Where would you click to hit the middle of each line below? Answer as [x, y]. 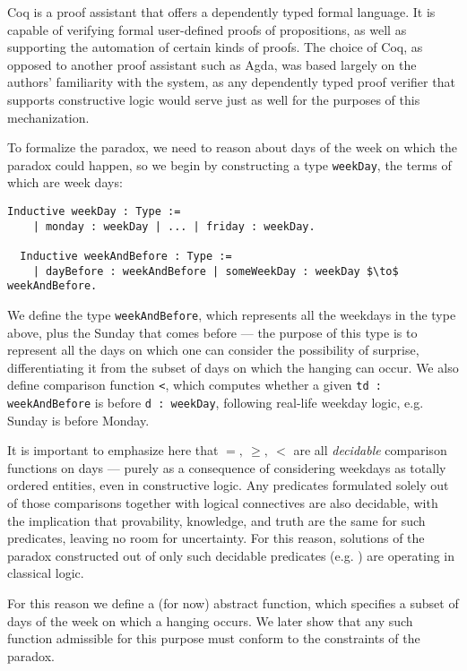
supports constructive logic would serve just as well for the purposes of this [214, 99]
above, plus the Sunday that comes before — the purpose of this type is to [212, 332]
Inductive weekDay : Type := [94, 211]
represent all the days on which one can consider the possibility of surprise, [213, 350]
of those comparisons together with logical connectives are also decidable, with [223, 503]
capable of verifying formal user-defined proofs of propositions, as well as [207, 29]
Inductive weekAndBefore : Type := [126, 256]
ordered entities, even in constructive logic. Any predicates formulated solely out [228, 485]
